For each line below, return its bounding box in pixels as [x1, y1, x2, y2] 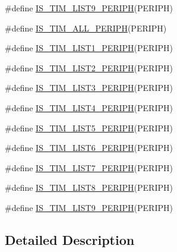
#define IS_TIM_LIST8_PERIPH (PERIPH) [5, 181, 173, 194]
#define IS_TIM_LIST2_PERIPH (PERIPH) [5, 61, 173, 74]
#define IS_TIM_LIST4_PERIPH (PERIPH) [5, 101, 173, 114]
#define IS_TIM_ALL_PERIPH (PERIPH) [5, 21, 167, 34]
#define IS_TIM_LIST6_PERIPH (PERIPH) [5, 141, 173, 154]
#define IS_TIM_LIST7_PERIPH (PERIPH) [5, 161, 173, 174]
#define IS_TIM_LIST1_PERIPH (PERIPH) [5, 42, 173, 54]
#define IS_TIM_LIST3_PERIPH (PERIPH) [5, 81, 173, 94]
